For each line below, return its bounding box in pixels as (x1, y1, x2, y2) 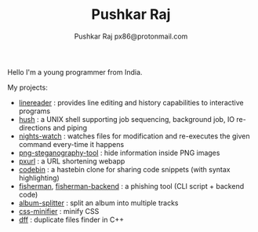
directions (18, 123, 52, 132)
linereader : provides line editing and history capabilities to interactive (18, 98, 244, 107)
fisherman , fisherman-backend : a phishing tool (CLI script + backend (18, 181, 245, 190)
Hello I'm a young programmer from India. (7, 67, 143, 76)
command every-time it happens (18, 139, 125, 149)
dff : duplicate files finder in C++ (18, 215, 125, 224)
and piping (53, 123, 88, 132)
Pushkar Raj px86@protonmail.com (74, 31, 188, 41)
